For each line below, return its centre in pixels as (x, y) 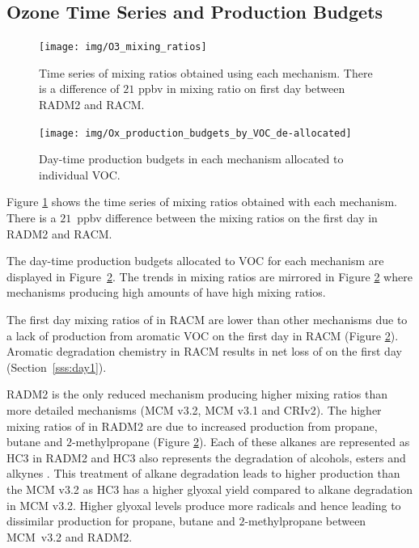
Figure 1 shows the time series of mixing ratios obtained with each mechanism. (202, 202)
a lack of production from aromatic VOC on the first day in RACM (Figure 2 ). (203, 335)
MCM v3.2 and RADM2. (70, 536)
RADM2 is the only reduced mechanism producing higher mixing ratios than (197, 394)
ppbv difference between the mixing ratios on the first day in (227, 218)
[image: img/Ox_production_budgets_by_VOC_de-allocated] (195, 133)
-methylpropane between (305, 521)
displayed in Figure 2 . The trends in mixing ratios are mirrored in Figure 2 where (209, 276)
